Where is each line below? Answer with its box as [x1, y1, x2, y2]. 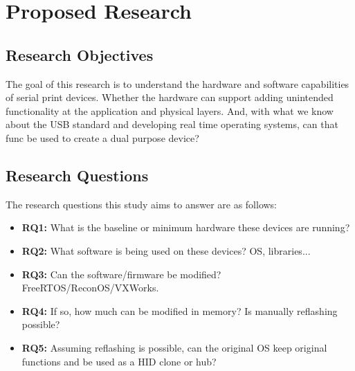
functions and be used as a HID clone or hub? [21, 354, 217, 368]
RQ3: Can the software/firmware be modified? [21, 266, 221, 281]
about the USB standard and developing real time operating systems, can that [6, 117, 338, 132]
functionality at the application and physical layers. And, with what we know [6, 103, 334, 118]
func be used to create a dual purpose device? [6, 130, 199, 145]
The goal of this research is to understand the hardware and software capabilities [6, 76, 349, 91]
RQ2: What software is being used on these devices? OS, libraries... [21, 243, 311, 257]
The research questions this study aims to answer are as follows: [6, 197, 277, 211]
